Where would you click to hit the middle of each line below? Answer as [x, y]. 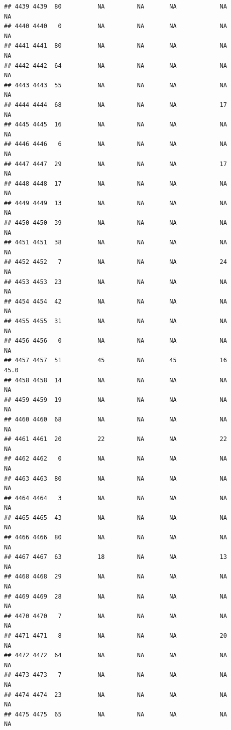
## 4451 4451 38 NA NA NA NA [115, 243]
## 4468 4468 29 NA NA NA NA [115, 577]
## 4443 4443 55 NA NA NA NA [115, 85]
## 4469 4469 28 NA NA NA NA [115, 596]
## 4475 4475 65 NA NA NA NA [115, 714]
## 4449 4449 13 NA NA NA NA [115, 203]
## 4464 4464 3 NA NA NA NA [115, 498]
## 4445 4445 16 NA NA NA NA [115, 125]
